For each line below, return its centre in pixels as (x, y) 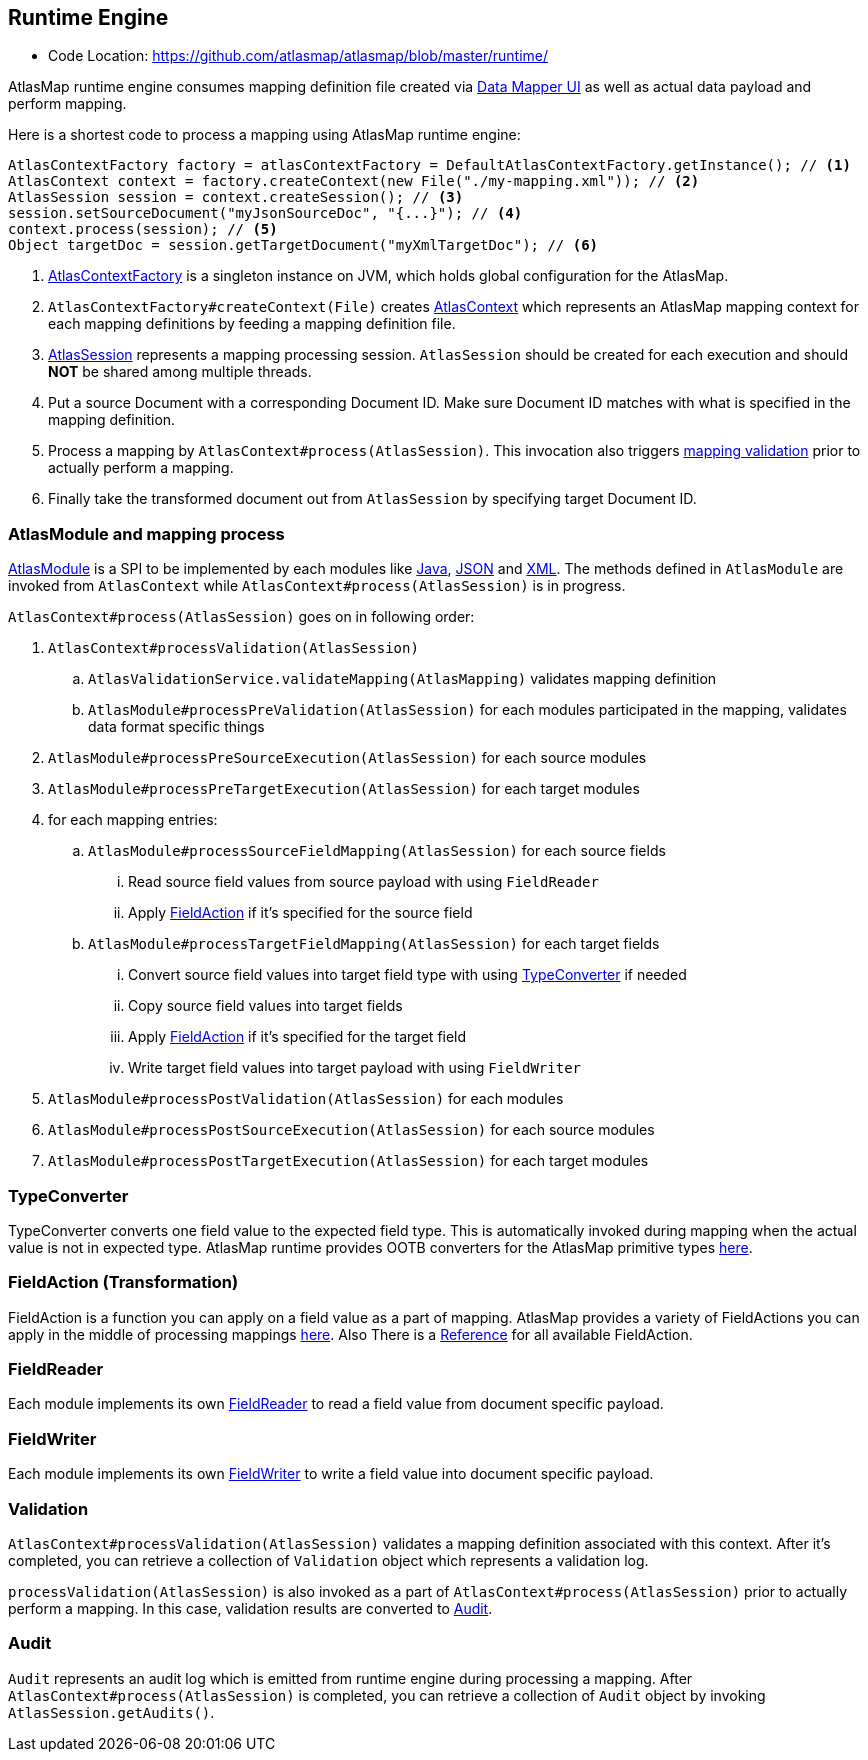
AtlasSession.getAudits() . (111, 1712)
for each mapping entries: (133, 820)
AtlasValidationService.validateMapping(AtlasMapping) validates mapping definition (402, 679)
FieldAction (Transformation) (123, 1282)
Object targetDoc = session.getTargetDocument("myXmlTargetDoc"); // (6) (303, 245)
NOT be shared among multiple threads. (180, 372)
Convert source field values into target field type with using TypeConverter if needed (407, 975)
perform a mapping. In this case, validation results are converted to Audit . (250, 1608)
